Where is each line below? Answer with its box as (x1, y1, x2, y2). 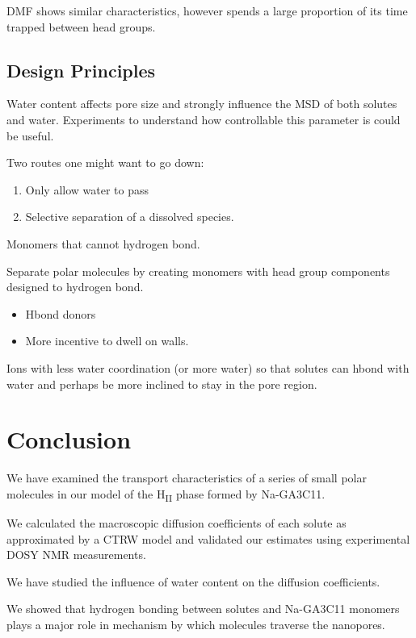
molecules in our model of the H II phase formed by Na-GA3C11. (6, 485, 326, 504)
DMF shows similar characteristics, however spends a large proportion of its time (6, 2, 408, 19)
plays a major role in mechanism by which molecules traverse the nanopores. (6, 615, 385, 632)
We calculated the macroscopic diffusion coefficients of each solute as (6, 514, 347, 531)
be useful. (6, 127, 54, 144)
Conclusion (6, 423, 132, 456)
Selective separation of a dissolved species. (25, 208, 234, 225)
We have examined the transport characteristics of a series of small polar (6, 469, 367, 486)
